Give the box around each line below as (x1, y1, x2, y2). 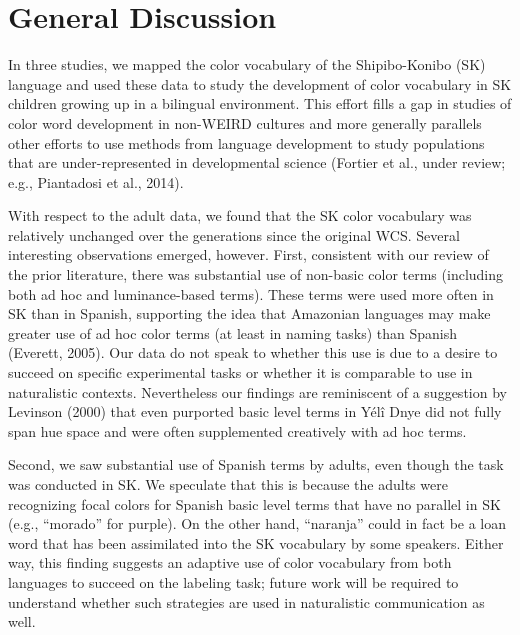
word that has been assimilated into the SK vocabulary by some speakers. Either (8, 532, 504, 553)
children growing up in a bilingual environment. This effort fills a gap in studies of (8, 93, 512, 114)
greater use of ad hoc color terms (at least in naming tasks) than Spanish (8, 322, 457, 343)
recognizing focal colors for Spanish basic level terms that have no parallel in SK (8, 493, 501, 514)
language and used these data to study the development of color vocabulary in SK (8, 73, 512, 94)
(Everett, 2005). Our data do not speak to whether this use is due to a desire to (8, 342, 498, 363)
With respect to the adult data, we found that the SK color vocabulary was (8, 205, 472, 226)
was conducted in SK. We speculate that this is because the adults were (8, 474, 448, 494)
